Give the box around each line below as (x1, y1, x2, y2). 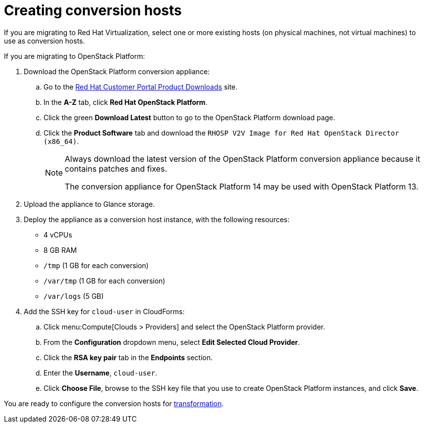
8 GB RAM (43, 245, 77, 254)
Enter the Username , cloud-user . (43, 368, 157, 377)
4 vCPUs (43, 230, 72, 239)
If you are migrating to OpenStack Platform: (4, 51, 145, 60)
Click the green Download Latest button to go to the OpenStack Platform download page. (43, 113, 336, 122)
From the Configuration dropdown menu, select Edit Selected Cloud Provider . (43, 337, 300, 346)
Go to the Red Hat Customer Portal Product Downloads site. (43, 82, 238, 91)
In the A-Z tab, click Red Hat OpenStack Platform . (43, 97, 208, 106)
